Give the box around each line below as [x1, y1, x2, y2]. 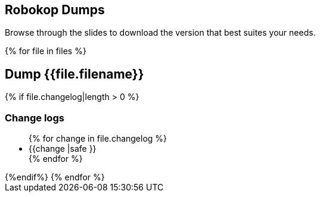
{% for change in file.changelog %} [29, 133, 167, 144]
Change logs [5, 111, 64, 124]
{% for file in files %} [5, 46, 86, 57]
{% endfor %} [29, 154, 83, 164]
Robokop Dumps [5, 2, 105, 17]
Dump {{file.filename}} [5, 66, 144, 82]
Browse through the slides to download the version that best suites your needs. [5, 27, 316, 38]
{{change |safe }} [29, 143, 97, 154]
